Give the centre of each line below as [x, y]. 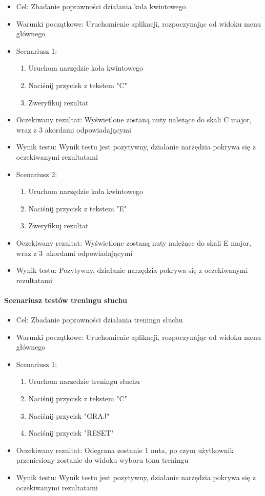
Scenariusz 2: [37, 174]
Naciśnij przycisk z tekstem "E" [78, 208]
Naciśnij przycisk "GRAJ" [69, 415]
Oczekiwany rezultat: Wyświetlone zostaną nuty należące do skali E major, [134, 242]
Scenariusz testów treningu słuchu [66, 300]
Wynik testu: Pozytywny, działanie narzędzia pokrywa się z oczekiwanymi [132, 270]
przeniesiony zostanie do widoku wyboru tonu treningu [102, 460]
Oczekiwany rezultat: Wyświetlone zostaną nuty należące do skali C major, [134, 120]
